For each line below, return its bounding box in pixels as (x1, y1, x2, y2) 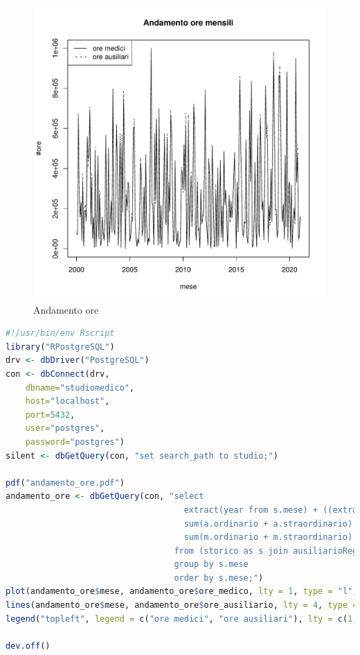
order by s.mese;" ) (174, 572, 264, 583)
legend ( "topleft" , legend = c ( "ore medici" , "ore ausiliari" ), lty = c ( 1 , (6, 613, 358, 624)
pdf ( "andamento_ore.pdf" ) (6, 477, 125, 488)
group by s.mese (174, 559, 249, 570)
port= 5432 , (25, 409, 75, 420)
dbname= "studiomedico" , (25, 382, 135, 393)
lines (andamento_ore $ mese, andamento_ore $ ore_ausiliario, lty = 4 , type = (6, 600, 358, 611)
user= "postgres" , (25, 423, 105, 434)
